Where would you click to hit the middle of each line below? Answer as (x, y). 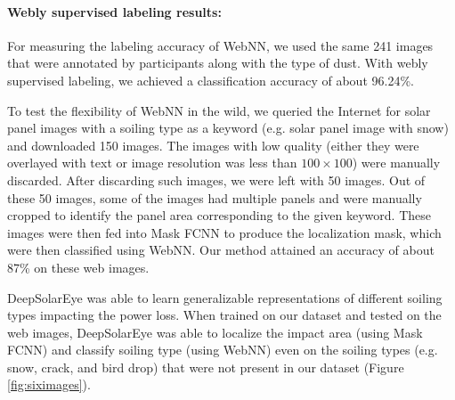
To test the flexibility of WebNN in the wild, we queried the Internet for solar (219, 110)
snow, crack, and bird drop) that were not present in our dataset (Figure (206, 367)
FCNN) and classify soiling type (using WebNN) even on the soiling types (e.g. (223, 350)
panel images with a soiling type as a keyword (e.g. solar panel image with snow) (228, 128)
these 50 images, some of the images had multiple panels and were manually (215, 197)
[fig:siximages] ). (49, 384)
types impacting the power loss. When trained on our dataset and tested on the (224, 315)
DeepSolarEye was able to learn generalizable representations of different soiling (225, 297)
